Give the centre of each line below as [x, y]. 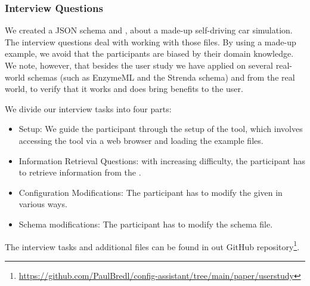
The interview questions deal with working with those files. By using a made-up [151, 41]
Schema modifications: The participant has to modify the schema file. [146, 224]
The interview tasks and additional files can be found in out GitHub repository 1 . [152, 245]
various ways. [43, 204]
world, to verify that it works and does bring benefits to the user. [124, 89]
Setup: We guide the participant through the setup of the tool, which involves [161, 129]
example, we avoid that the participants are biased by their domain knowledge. [149, 53]
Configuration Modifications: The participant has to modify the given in [151, 192]
